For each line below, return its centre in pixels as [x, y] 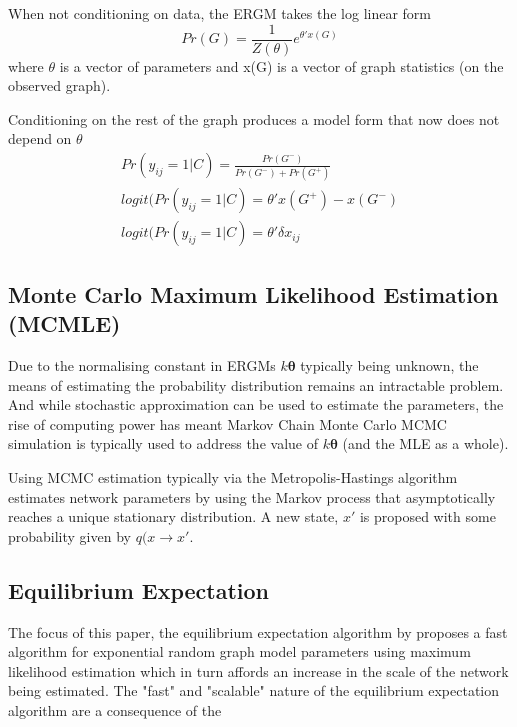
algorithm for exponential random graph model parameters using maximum [239, 651]
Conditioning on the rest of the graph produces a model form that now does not [254, 118]
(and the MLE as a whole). [425, 443]
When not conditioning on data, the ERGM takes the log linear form [220, 13]
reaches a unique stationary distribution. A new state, [173, 516]
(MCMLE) [64, 323]
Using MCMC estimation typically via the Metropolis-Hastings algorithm [233, 477]
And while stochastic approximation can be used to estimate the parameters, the [256, 404]
